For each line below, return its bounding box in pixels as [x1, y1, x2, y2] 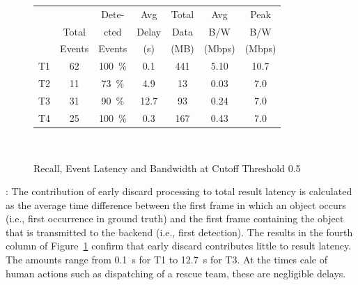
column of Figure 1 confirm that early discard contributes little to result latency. [6, 238, 352, 253]
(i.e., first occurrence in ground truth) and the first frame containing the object [6, 211, 344, 226]
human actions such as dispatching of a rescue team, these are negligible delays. [6, 265, 346, 280]
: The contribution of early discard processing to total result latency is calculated [6, 184, 352, 199]
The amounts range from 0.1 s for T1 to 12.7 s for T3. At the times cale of [6, 252, 328, 267]
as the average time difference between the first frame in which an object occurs [6, 197, 346, 212]
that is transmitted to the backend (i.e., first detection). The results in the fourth [6, 224, 353, 239]
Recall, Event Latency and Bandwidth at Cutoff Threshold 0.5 [33, 160, 301, 175]
